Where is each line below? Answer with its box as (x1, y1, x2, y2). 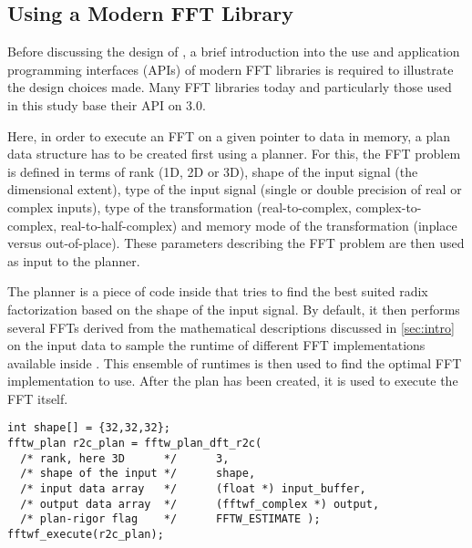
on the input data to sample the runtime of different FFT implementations (7, 336, 426, 355)
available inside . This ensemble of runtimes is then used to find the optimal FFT (7, 353, 462, 372)
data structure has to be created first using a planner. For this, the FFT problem (7, 144, 461, 163)
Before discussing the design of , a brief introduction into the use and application (7, 42, 460, 61)
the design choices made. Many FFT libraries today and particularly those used (7, 78, 452, 97)
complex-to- (355, 197, 422, 216)
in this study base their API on (7, 95, 182, 114)
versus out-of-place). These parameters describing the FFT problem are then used (7, 233, 465, 253)
